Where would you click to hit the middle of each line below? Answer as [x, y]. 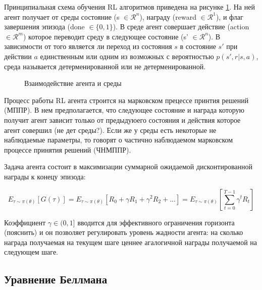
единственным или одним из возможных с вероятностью [127, 56]
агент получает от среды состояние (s [62, 16]
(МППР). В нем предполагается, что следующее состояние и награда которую [124, 110]
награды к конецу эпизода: [45, 176]
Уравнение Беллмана [56, 279]
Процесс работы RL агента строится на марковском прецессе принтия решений [126, 100]
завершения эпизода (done [44, 27]
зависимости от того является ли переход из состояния [88, 46]
